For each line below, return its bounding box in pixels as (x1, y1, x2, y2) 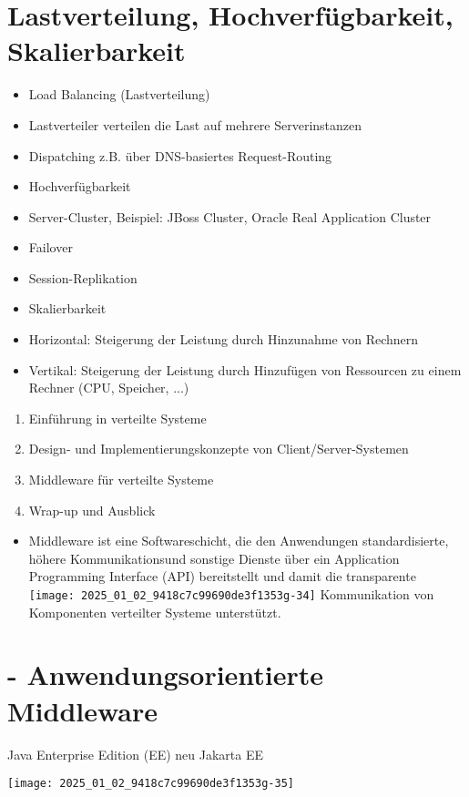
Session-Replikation (28, 268, 138, 287)
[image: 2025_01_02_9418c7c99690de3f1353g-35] (7, 777, 294, 791)
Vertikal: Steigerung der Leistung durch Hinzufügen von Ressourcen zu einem (28, 360, 462, 379)
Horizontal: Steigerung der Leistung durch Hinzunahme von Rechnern (28, 330, 419, 349)
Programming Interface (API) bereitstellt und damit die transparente (28, 567, 416, 586)
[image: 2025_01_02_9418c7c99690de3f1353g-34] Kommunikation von (28, 585, 434, 603)
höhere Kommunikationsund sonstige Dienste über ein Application (28, 548, 400, 567)
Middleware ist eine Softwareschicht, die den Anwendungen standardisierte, (28, 531, 449, 550)
